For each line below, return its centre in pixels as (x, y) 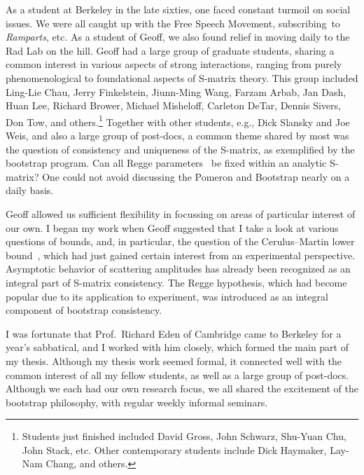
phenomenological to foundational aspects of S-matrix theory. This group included (182, 77)
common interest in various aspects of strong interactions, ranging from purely (174, 64)
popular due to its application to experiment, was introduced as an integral (167, 296)
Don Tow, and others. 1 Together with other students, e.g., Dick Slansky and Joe (178, 121)
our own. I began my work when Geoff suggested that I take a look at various (172, 227)
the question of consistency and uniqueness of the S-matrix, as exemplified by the (180, 149)
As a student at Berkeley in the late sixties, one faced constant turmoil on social (178, 9)
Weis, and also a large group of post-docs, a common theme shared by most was (177, 135)
